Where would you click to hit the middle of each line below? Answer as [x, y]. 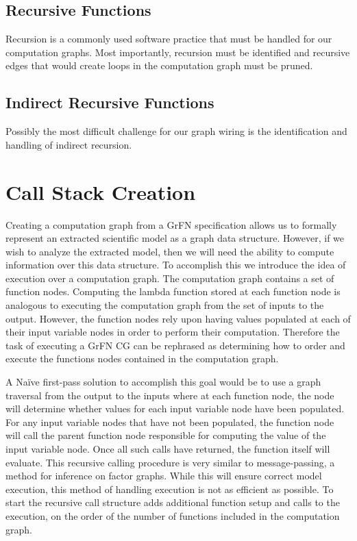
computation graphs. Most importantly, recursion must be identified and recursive [178, 52]
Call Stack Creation [101, 191]
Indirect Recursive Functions [110, 102]
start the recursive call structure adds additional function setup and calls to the [173, 502]
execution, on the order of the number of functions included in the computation [173, 515]
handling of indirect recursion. [69, 144]
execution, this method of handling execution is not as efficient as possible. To [170, 489]
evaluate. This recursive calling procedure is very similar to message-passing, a [170, 462]
